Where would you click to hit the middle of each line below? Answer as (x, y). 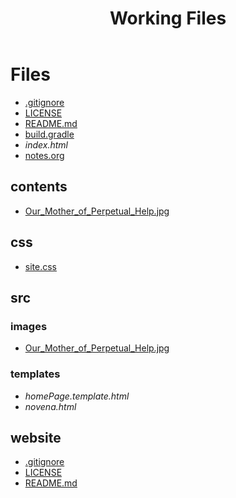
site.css (40, 266)
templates (35, 374)
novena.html (50, 406)
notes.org (44, 155)
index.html (46, 144)
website (36, 437)
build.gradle (49, 134)
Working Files (168, 18)
